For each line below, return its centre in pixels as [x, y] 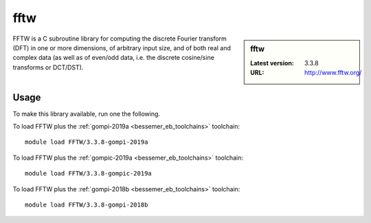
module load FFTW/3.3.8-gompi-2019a [87, 142]
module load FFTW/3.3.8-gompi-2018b [87, 205]
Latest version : [272, 63]
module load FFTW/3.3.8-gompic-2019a [89, 173]
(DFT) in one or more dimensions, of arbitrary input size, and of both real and [122, 47]
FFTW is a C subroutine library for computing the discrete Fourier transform [120, 39]
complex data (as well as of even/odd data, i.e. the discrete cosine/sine [113, 58]
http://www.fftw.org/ [333, 73]
